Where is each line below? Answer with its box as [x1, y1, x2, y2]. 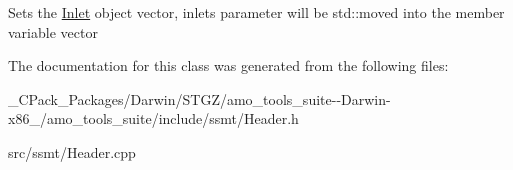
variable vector [8, 21, 98, 42]
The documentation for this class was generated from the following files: [8, 55, 449, 76]
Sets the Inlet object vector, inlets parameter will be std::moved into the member [8, 2, 505, 22]
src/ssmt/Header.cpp [8, 141, 136, 162]
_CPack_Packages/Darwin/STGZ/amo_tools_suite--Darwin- [8, 88, 391, 109]
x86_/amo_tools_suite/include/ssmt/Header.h [8, 108, 299, 129]
